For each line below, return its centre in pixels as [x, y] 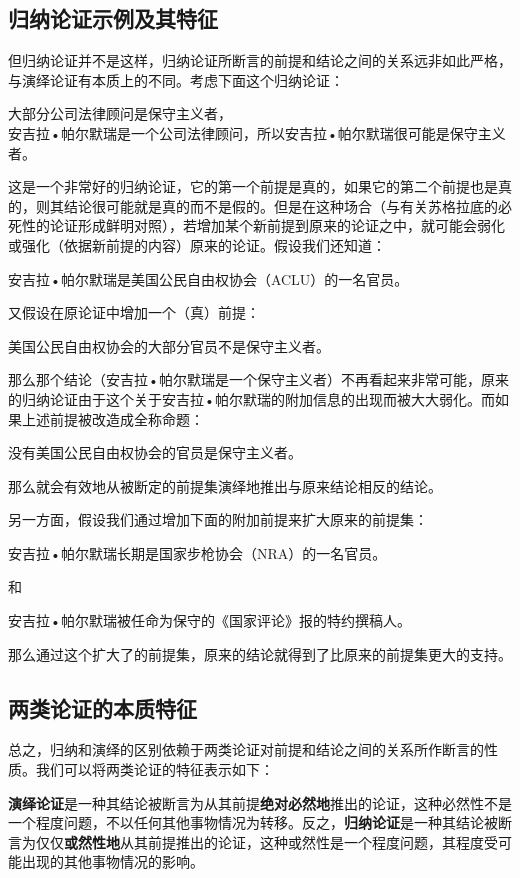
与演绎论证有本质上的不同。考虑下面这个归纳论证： [176, 79]
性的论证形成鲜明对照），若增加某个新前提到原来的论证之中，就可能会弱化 [263, 225]
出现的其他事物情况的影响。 [112, 861]
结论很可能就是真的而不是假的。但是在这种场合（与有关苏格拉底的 [280, 205]
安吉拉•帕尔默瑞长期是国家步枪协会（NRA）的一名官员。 [197, 552]
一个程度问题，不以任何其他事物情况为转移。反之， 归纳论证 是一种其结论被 [253, 822]
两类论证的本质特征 [102, 707]
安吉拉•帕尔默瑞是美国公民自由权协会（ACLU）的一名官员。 [208, 278]
